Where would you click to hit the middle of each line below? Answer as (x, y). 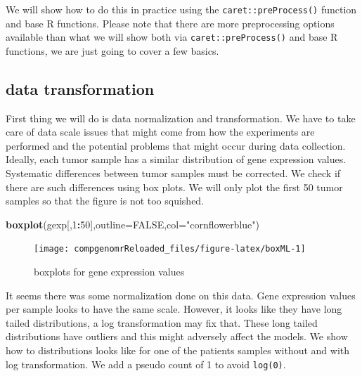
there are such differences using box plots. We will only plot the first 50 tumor (174, 187)
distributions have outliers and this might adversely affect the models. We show (177, 336)
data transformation (80, 88)
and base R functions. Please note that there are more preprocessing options (170, 23)
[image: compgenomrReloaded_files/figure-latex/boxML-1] (170, 249)
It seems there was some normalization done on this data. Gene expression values (181, 295)
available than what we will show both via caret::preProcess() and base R (172, 37)
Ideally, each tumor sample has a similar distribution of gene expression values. (176, 159)
